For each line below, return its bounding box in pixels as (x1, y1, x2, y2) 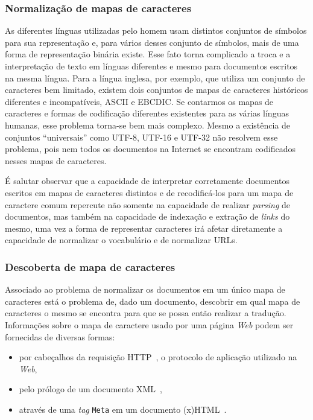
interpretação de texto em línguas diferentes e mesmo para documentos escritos (5, 60, 298, 72)
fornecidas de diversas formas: (5, 330, 115, 343)
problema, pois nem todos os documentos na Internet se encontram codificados (5, 142, 296, 155)
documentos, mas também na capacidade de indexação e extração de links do (5, 210, 290, 223)
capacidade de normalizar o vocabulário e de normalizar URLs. (5, 234, 238, 246)
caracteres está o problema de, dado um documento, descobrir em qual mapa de (5, 294, 300, 307)
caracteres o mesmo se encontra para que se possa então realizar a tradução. (5, 307, 286, 319)
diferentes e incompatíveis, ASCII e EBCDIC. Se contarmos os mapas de (5, 95, 274, 107)
